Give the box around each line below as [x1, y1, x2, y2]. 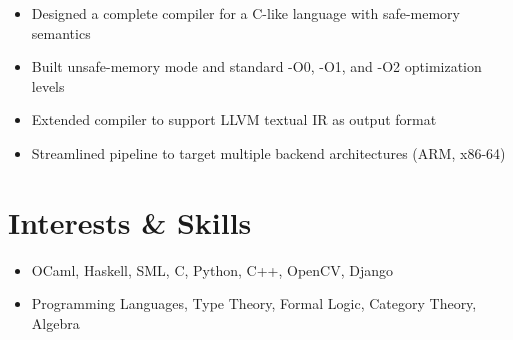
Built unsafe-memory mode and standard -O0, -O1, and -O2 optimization [31, 56, 482, 77]
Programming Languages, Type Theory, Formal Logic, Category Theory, [31, 293, 477, 314]
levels [31, 75, 65, 96]
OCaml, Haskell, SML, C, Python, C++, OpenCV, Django [31, 259, 393, 280]
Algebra [31, 312, 80, 333]
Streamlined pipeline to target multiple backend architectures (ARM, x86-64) [31, 142, 506, 163]
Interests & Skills [8, 201, 252, 242]
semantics [31, 22, 91, 43]
